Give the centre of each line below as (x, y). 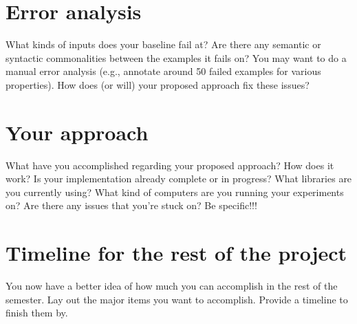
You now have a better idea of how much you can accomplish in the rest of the (172, 286)
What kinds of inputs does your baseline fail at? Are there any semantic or (163, 44)
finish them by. (37, 313)
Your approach (77, 132)
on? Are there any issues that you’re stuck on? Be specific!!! (131, 205)
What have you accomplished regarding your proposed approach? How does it (170, 165)
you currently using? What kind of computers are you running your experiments (175, 192)
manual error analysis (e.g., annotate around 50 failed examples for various (163, 71)
